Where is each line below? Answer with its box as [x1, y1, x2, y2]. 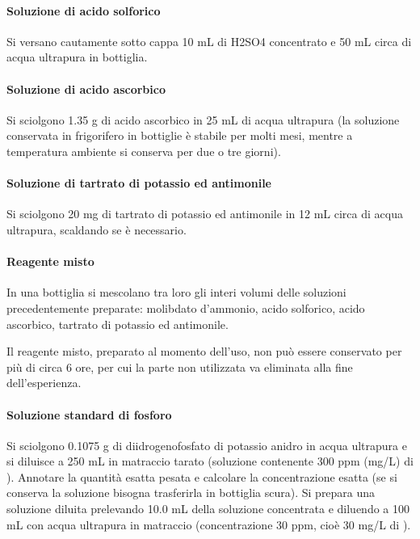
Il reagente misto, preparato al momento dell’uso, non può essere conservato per [6, 343, 402, 360]
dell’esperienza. [6, 374, 82, 391]
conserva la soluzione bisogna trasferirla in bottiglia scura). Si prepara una [6, 484, 376, 501]
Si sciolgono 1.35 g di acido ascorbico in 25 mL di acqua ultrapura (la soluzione [6, 111, 400, 128]
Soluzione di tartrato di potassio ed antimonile [6, 175, 271, 192]
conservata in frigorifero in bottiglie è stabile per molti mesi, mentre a [6, 127, 353, 144]
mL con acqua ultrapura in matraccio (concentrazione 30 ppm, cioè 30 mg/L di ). [6, 516, 411, 533]
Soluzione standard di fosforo [6, 406, 172, 423]
